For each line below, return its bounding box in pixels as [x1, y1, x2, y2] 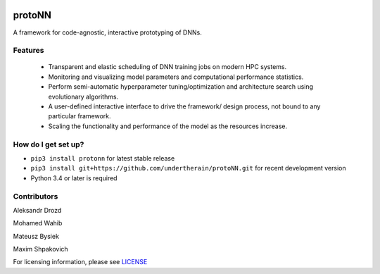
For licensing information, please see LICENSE [13, 258, 148, 266]
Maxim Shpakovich [13, 245, 68, 254]
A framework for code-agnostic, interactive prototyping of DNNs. [13, 28, 202, 37]
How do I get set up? [13, 139, 84, 149]
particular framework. [48, 112, 112, 120]
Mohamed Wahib [13, 219, 63, 228]
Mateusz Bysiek [13, 232, 60, 240]
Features [13, 46, 44, 56]
